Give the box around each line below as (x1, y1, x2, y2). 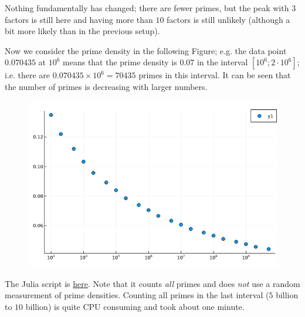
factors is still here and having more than (5, 13, 153, 25)
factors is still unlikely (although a (167, 13, 290, 25)
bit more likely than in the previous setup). (5, 25, 160, 37)
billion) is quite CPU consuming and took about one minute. (25, 301, 245, 312)
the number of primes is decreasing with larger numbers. (5, 80, 208, 92)
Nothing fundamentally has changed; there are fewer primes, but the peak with (5, 2, 289, 14)
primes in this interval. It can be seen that (138, 69, 291, 81)
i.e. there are (5, 69, 50, 81)
